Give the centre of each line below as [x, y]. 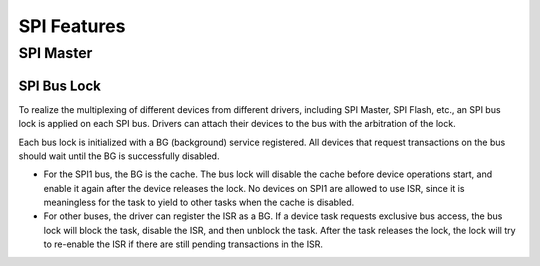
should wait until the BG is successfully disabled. [119, 156]
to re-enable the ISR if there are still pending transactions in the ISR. [183, 244]
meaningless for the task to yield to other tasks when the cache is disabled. [199, 202]
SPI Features [72, 26]
